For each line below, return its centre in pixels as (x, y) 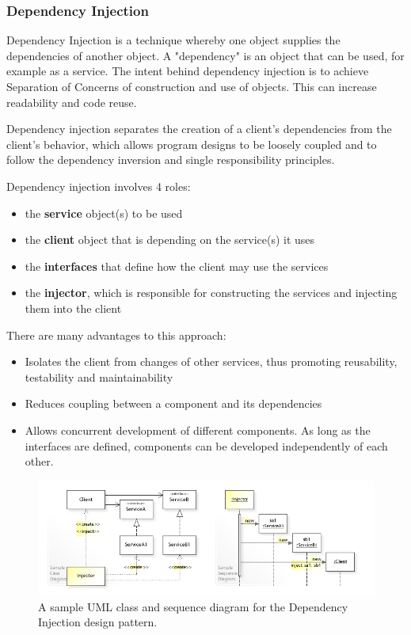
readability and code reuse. (72, 102)
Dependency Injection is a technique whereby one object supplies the (173, 40)
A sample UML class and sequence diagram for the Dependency (193, 606)
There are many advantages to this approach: (116, 335)
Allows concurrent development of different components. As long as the (198, 430)
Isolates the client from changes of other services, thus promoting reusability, (211, 361)
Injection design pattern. (98, 622)
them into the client (73, 308)
